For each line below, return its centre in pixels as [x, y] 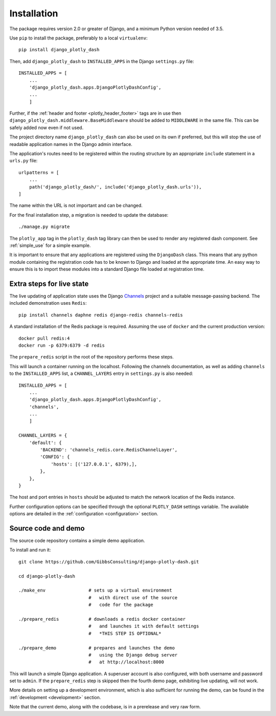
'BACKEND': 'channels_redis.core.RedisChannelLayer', [109, 450]
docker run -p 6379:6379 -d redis [62, 345]
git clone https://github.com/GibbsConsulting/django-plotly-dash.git [109, 562]
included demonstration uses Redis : [48, 303]
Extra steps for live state [49, 283]
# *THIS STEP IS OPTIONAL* [125, 633]
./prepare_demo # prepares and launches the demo [97, 648]
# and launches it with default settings [144, 626]
